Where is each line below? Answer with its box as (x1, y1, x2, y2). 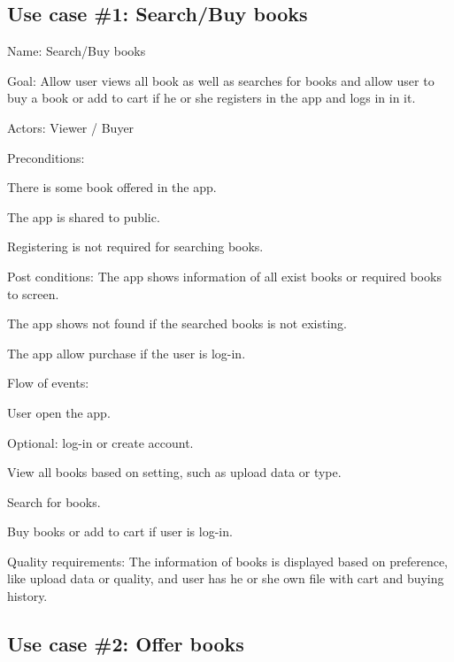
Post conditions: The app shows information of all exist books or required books (7, 266, 442, 285)
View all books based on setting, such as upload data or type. (7, 463, 342, 481)
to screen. (7, 284, 59, 303)
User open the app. (7, 403, 111, 421)
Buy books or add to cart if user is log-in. (7, 522, 233, 541)
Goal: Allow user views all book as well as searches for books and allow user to (7, 71, 435, 89)
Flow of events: (7, 373, 89, 392)
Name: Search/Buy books (7, 42, 146, 60)
